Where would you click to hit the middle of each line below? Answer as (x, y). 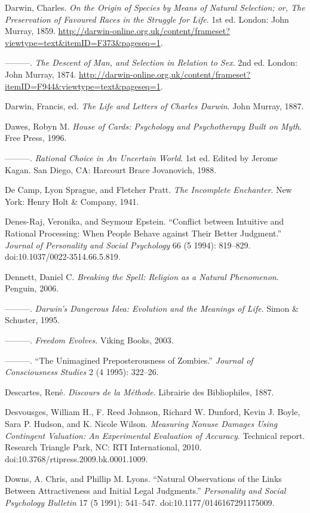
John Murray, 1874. (41, 74)
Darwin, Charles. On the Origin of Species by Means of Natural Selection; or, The (155, 7)
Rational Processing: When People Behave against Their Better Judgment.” (143, 233)
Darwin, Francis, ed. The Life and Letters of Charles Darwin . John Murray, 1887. (154, 106)
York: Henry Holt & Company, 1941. (72, 201)
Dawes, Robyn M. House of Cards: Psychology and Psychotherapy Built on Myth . (154, 126)
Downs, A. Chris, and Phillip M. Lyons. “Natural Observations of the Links (143, 479)
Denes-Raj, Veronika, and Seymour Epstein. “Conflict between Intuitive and (145, 221)
